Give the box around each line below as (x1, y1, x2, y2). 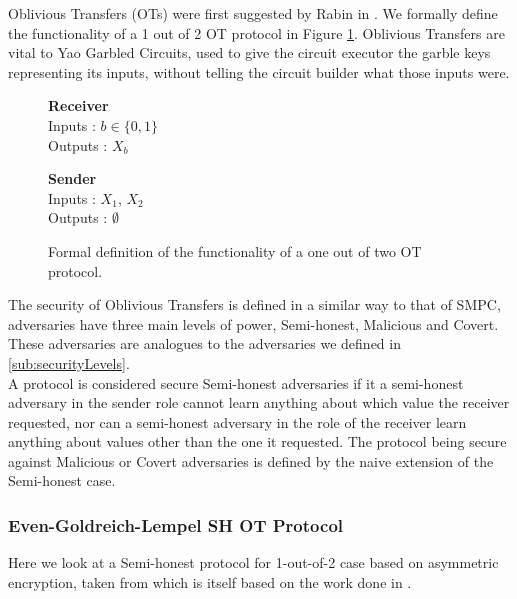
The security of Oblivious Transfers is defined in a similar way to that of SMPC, (8, 294, 501, 315)
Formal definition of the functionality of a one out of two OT (48, 240, 422, 261)
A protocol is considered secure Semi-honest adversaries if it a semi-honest (8, 372, 464, 393)
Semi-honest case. (8, 470, 116, 491)
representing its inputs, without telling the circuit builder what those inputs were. (8, 61, 510, 82)
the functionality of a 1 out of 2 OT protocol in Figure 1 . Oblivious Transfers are (8, 22, 505, 43)
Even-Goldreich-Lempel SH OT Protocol (8, 512, 344, 537)
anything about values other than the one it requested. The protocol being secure (8, 431, 507, 452)
